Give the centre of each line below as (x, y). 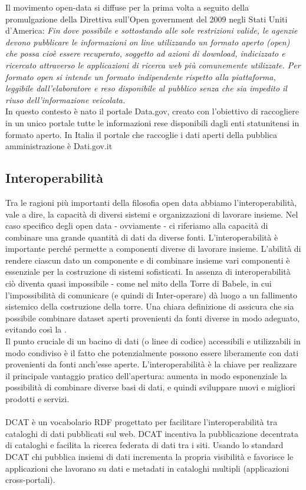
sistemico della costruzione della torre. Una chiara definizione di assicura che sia (150, 306)
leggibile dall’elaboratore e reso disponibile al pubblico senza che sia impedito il (146, 88)
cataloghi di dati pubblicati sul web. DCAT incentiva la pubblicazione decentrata (152, 433)
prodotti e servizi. (37, 399)
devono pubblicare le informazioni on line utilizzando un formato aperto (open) (148, 42)
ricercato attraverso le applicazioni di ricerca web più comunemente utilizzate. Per (153, 65)
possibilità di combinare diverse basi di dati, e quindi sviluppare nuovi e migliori (150, 387)
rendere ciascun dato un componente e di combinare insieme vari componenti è (148, 260)
